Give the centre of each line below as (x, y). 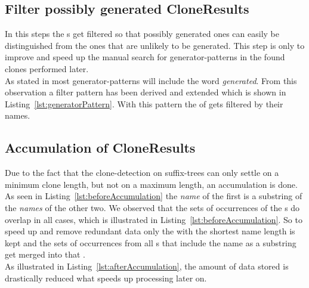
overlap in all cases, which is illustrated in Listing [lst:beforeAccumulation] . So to (154, 219)
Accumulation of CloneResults (100, 148)
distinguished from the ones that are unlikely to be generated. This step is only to (155, 45)
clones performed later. (47, 68)
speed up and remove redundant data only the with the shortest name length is (150, 231)
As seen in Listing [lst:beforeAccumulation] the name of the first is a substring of (154, 196)
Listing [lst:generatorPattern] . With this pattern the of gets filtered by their (144, 103)
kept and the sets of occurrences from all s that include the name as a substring (151, 242)
